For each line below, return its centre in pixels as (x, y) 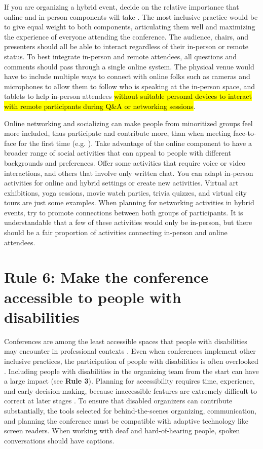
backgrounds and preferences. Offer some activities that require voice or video (125, 162)
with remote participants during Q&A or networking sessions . (100, 106)
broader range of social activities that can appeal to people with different (118, 153)
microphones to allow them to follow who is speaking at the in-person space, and (130, 86)
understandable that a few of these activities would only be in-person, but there (128, 222)
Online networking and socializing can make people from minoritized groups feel (128, 123)
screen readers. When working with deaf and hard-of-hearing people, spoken (122, 431)
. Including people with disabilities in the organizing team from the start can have (131, 371)
